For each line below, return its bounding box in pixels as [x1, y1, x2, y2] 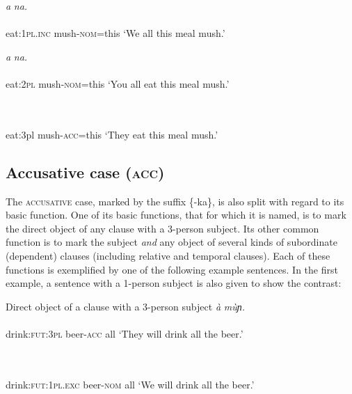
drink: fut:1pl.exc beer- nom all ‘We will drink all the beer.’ [6, 377, 255, 391]
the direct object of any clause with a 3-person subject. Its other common [6, 221, 319, 235]
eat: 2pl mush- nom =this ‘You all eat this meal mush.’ [6, 76, 230, 90]
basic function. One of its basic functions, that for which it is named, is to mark [6, 207, 346, 222]
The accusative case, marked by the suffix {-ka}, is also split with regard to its [6, 194, 344, 208]
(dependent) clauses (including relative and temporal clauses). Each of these [6, 248, 330, 262]
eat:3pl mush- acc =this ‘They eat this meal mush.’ [6, 127, 218, 141]
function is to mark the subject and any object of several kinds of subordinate [6, 235, 337, 249]
